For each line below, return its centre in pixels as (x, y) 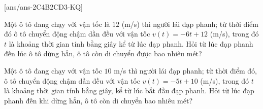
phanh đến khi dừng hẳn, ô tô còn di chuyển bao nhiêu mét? (98, 100)
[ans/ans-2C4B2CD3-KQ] (43, 7)
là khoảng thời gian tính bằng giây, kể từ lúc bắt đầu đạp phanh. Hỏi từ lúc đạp (129, 90)
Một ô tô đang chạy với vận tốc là (57, 24)
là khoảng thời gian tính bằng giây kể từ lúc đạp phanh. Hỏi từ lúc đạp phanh (131, 43)
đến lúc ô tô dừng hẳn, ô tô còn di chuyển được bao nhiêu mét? (103, 53)
